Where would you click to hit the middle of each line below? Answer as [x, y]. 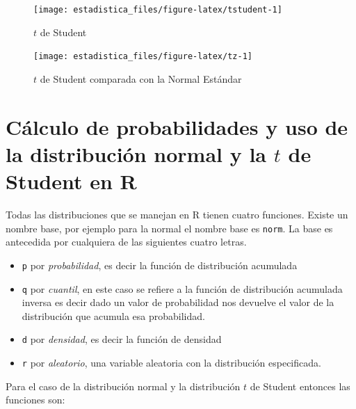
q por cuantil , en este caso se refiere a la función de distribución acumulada [182, 288]
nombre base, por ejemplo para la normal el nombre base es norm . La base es [169, 228]
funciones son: [35, 400]
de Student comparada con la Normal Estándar [141, 78]
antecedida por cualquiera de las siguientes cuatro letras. [126, 242]
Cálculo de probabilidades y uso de [177, 126]
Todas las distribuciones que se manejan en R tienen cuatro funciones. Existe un [177, 214]
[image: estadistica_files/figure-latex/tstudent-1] [158, 10]
